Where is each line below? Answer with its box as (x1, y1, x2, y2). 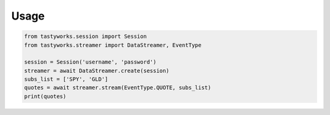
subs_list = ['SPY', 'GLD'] (24, 76, 108, 83)
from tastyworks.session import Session (24, 33, 147, 40)
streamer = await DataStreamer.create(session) (24, 67, 169, 74)
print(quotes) (24, 92, 67, 100)
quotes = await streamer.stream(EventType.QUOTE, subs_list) (24, 84, 211, 91)
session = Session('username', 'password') (24, 59, 157, 65)
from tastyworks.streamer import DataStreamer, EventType (24, 42, 202, 48)
